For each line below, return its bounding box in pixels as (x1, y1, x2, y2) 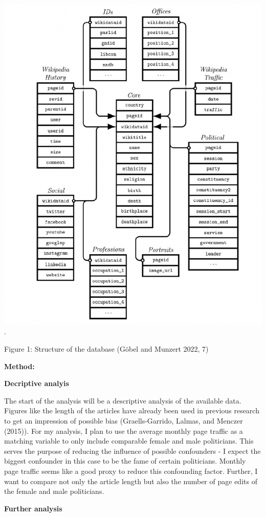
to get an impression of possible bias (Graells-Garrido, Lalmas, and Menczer (4, 415, 243, 426)
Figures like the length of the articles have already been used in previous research (4, 405, 259, 416)
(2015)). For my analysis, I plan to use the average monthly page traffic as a (4, 425, 243, 436)
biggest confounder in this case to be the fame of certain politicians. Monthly (4, 455, 246, 466)
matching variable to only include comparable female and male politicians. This (4, 435, 254, 446)
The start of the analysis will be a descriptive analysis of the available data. (4, 395, 241, 406)
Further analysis (4, 503, 62, 513)
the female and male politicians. (4, 486, 104, 496)
